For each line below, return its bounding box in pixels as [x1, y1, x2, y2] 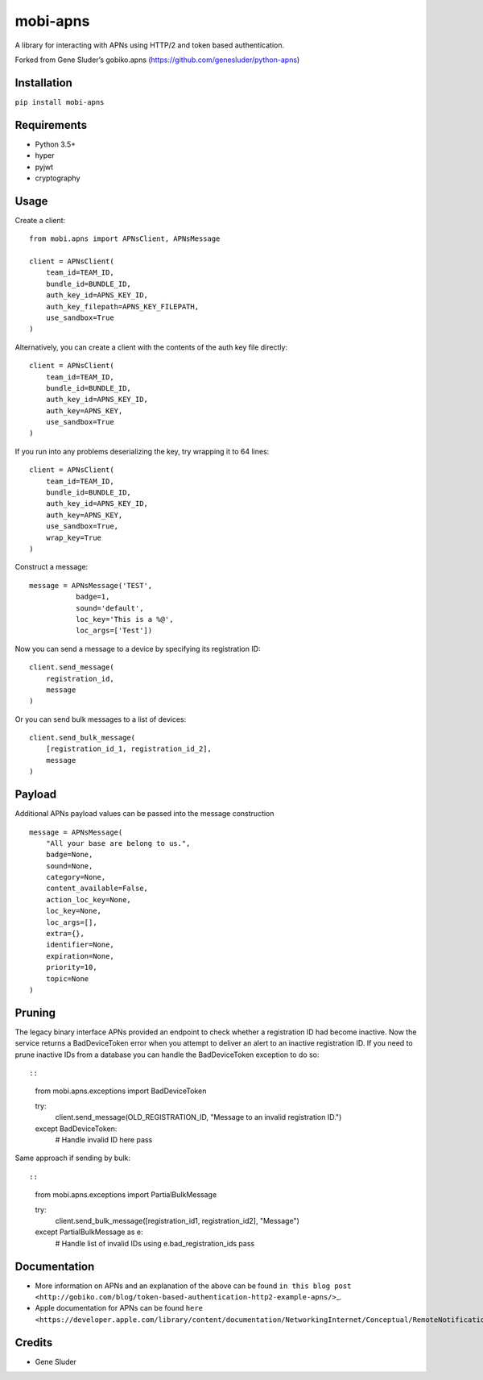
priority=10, [45, 963, 97, 972]
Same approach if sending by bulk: [14, 1153, 131, 1163]
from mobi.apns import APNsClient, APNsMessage [29, 234, 221, 243]
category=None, [45, 872, 106, 882]
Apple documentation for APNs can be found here [35, 1303, 203, 1313]
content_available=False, [45, 884, 149, 893]
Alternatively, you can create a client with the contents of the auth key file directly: [14, 342, 288, 352]
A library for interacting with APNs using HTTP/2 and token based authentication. [14, 40, 285, 50]
